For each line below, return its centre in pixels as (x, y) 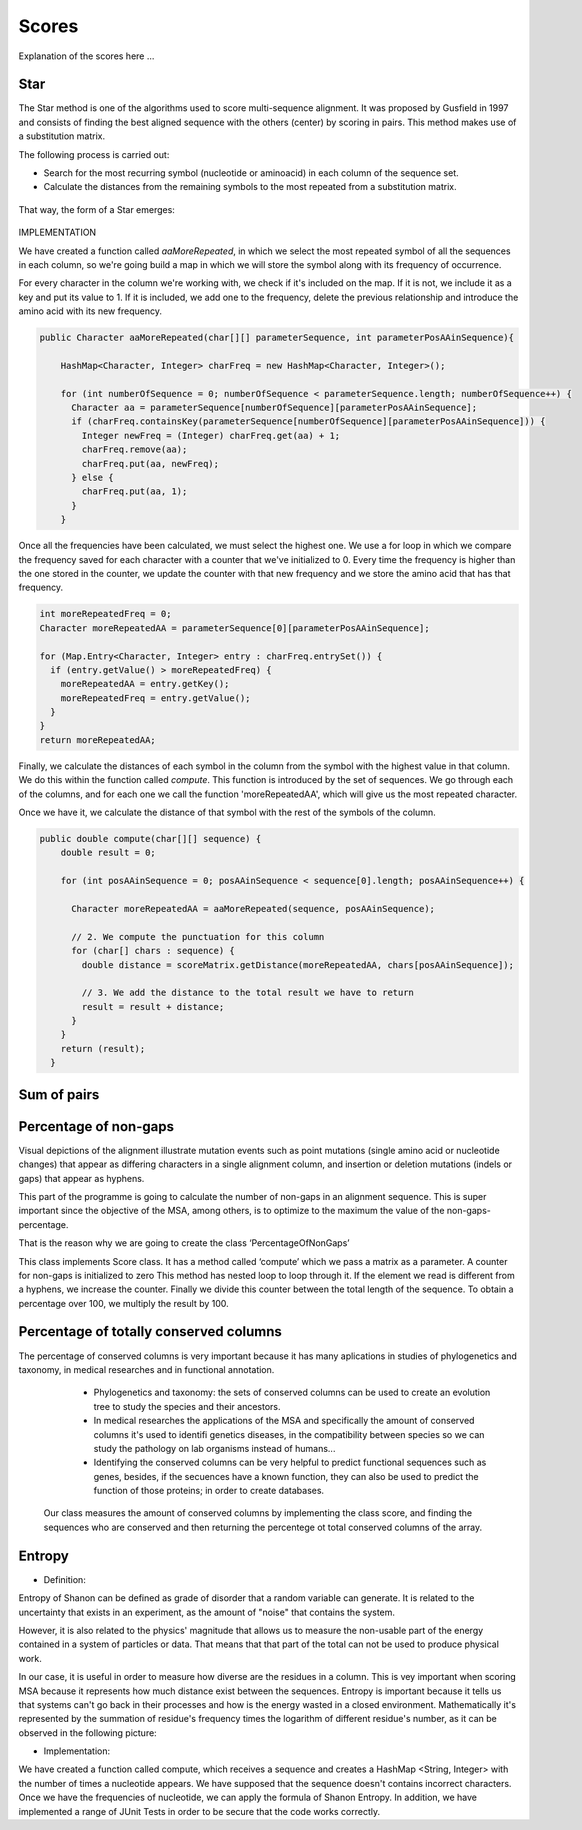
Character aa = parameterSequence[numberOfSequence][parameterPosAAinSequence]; (274, 408)
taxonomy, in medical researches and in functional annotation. (146, 1369)
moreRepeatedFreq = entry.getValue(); (155, 698)
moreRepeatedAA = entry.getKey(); (145, 684)
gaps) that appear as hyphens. (81, 1178)
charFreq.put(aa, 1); (134, 491)
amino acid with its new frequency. (90, 311)
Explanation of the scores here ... (86, 56)
